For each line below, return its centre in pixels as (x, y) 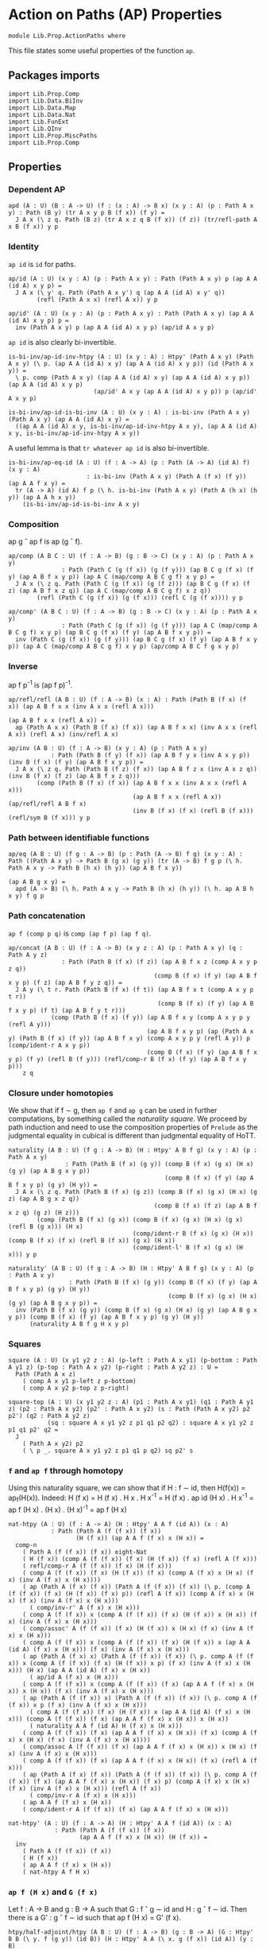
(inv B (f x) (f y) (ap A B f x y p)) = (76, 762)
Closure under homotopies (61, 1093)
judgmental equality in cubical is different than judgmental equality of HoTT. (132, 1135)
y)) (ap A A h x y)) (42, 497)
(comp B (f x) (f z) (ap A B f (206, 1206)
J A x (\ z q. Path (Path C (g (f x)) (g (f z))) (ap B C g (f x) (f (133, 584)
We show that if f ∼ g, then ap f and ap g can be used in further (113, 1110)
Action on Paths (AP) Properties (115, 15)
